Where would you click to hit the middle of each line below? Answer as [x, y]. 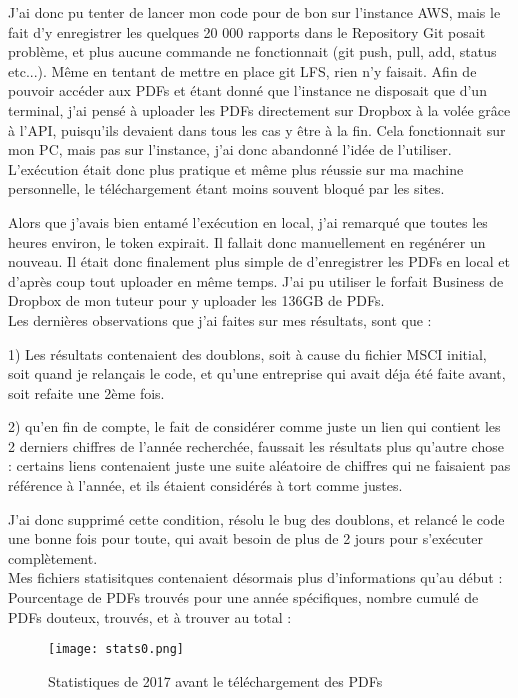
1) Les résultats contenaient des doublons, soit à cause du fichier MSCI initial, [247, 353]
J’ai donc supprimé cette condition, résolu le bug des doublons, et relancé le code [256, 518]
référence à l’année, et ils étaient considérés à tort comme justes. [205, 485]
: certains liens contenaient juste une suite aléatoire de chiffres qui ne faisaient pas [259, 465]
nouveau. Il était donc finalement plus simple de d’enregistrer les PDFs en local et [259, 261]
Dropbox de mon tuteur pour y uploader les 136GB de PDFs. [196, 300]
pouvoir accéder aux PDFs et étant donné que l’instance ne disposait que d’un [247, 90]
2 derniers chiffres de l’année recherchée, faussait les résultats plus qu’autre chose [256, 445]
